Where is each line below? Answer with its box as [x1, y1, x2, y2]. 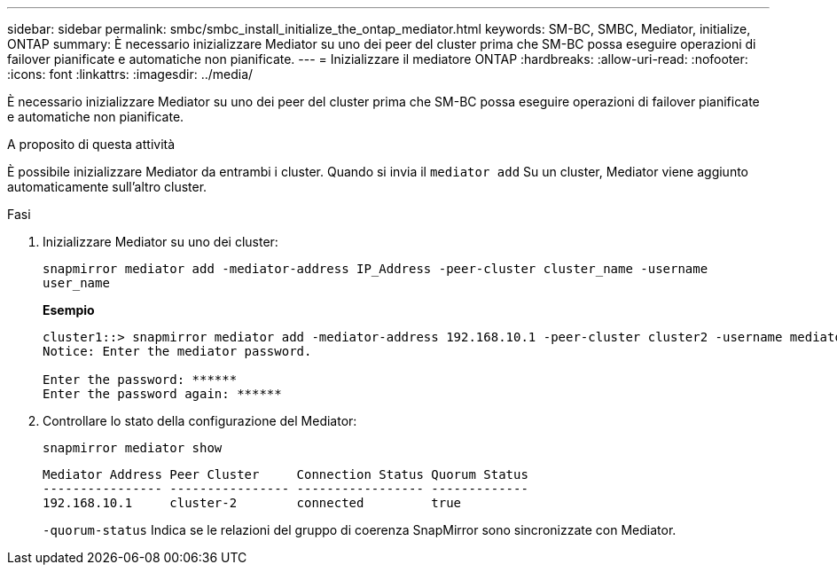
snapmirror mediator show [43, 441, 223, 455]
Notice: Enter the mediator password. [43, 344, 312, 358]
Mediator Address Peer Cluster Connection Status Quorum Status [43, 467, 528, 482]
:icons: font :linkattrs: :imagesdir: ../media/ [7, 67, 254, 82]
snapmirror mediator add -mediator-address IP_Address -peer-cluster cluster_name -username [43, 262, 708, 276]
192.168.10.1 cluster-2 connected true [43, 496, 462, 510]
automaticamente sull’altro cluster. [7, 179, 207, 194]
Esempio [43, 302, 95, 317]
